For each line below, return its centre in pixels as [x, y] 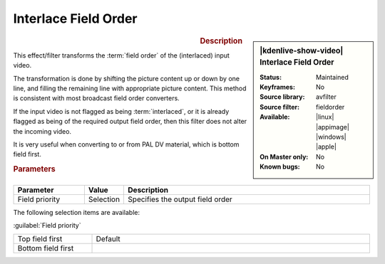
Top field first [40, 239]
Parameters [35, 169]
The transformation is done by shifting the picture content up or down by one [127, 78]
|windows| [331, 137]
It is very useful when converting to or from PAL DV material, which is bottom [126, 144]
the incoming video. [42, 131]
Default [108, 239]
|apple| [326, 147]
